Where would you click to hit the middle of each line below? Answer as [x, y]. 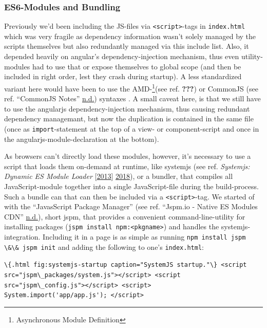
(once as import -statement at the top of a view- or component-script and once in [132, 128]
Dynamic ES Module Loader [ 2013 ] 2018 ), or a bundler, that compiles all [119, 176]
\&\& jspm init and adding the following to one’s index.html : [104, 247]
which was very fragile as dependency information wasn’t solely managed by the [130, 36]
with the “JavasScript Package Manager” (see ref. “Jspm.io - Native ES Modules [131, 206]
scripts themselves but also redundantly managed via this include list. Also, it [127, 46]
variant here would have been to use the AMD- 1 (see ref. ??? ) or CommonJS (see [131, 87]
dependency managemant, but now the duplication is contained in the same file [129, 119]
